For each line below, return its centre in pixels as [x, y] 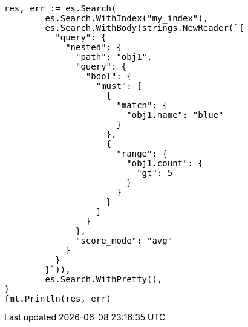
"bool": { [109, 76]
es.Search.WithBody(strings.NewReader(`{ [145, 28]
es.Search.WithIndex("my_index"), [127, 18]
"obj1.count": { [165, 163]
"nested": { [93, 47]
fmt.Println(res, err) [58, 299]
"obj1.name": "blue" [175, 115]
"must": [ [119, 86]
